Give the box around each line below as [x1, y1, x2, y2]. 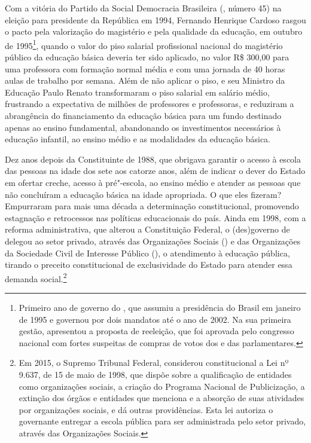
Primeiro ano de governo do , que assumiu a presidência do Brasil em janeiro [19, 301, 301, 313]
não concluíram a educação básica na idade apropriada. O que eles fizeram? [5, 188, 282, 200]
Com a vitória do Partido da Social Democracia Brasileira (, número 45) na [5, 2, 282, 14]
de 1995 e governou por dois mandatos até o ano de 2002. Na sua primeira [19, 313, 291, 325]
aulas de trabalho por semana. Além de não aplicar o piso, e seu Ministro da [5, 74, 285, 87]
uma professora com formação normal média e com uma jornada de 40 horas [5, 62, 285, 75]
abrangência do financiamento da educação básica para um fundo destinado [5, 109, 282, 121]
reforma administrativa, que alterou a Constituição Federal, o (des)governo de [5, 223, 290, 236]
